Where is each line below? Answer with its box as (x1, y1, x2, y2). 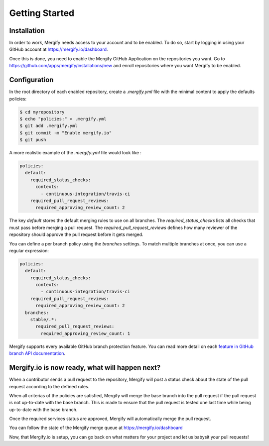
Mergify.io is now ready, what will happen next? (9, 363, 161, 372)
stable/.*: (30, 317, 57, 323)
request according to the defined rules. (9, 383, 90, 389)
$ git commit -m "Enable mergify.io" (19, 130, 112, 135)
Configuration (9, 76, 54, 84)
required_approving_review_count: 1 (40, 331, 131, 336)
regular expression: (9, 247, 49, 253)
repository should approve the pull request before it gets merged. (9, 231, 144, 237)
